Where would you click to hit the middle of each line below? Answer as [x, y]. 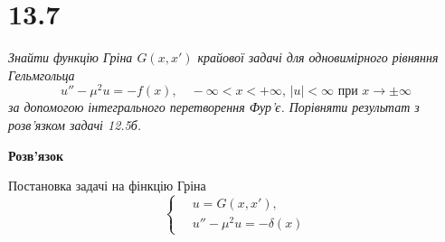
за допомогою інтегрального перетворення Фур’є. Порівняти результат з [214, 107]
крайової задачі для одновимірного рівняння [318, 57]
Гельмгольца [42, 74]
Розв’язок [36, 155]
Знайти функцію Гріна [71, 57]
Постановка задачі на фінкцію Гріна [107, 186]
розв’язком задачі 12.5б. [75, 124]
